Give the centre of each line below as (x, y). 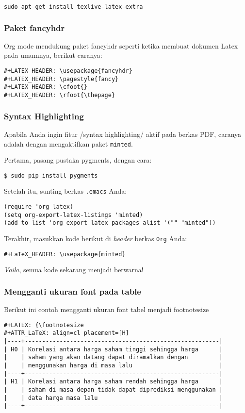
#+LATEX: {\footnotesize (44, 325)
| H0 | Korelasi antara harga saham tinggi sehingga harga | (114, 349)
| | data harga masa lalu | (114, 398)
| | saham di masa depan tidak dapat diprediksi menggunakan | (114, 390)
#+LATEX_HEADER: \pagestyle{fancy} (61, 79)
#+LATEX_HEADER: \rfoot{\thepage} (60, 95)
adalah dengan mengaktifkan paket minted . (68, 143)
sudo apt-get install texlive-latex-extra (73, 7)
